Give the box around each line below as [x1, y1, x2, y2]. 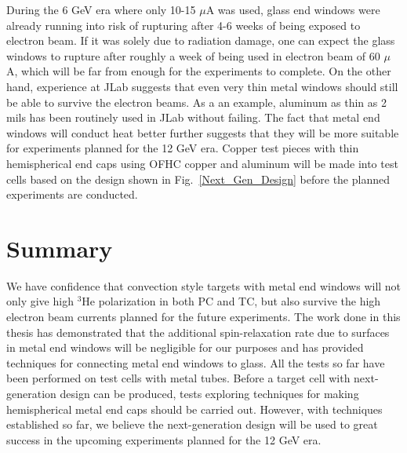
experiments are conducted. [6, 186, 138, 203]
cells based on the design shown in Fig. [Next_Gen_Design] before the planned [6, 170, 390, 187]
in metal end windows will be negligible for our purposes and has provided [6, 339, 364, 356]
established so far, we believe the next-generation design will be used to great [6, 416, 378, 433]
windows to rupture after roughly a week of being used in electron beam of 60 [6, 47, 380, 64]
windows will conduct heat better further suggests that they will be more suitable [6, 124, 399, 141]
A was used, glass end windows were [205, 2, 380, 17]
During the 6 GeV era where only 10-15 [6, 2, 196, 17]
